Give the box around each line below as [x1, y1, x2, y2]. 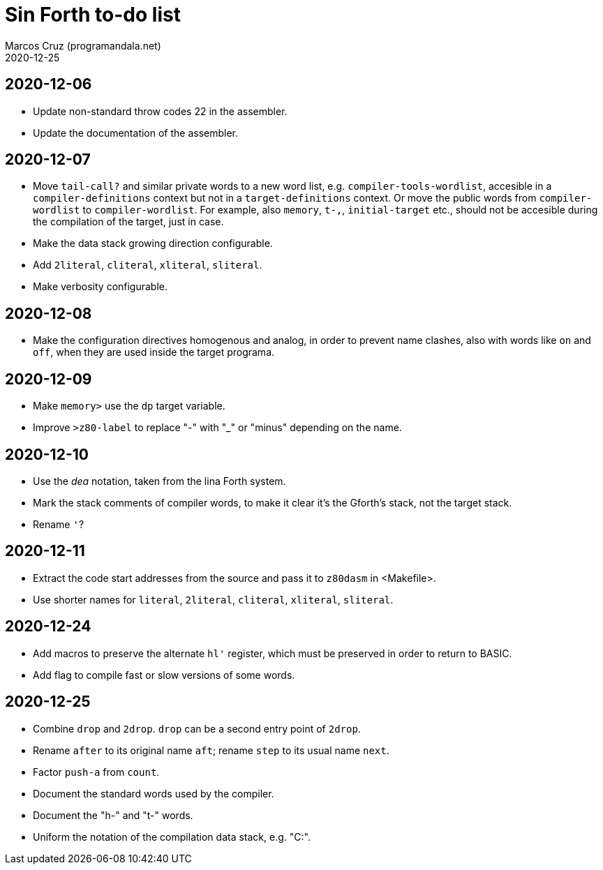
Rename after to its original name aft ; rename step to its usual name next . [33, 744, 389, 756]
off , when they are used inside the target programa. [33, 346, 275, 359]
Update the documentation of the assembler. [33, 126, 239, 139]
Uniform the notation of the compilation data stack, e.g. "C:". [33, 830, 311, 843]
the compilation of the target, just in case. [33, 216, 224, 228]
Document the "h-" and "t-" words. [33, 809, 193, 821]
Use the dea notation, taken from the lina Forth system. [33, 474, 286, 487]
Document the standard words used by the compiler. [33, 787, 274, 800]
